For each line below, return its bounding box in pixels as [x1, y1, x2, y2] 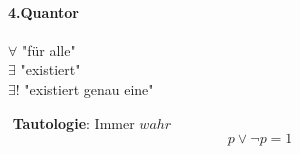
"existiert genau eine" [24, 78, 154, 99]
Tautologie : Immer [12, 112, 135, 133]
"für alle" [21, 39, 76, 60]
